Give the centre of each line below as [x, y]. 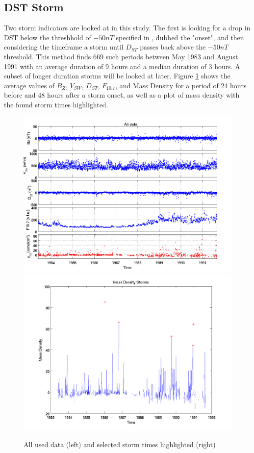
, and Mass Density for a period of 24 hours [181, 85]
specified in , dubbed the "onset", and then [180, 37]
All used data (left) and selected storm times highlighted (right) [120, 444]
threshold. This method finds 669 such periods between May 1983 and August [121, 56]
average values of [29, 85]
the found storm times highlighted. [56, 104]
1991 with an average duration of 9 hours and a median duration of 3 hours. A [122, 66]
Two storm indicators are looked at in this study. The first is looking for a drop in [127, 28]
